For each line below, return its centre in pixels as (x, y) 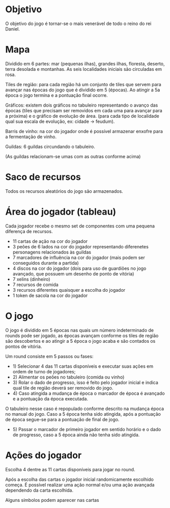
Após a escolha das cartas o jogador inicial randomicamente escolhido (79, 479)
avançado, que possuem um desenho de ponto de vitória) (73, 273)
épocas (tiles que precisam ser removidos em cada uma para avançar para (84, 110)
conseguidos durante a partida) (46, 263)
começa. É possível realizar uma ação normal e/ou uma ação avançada (80, 485)
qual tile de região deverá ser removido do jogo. (63, 388)
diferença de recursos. (29, 231)
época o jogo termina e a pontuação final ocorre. (56, 95)
